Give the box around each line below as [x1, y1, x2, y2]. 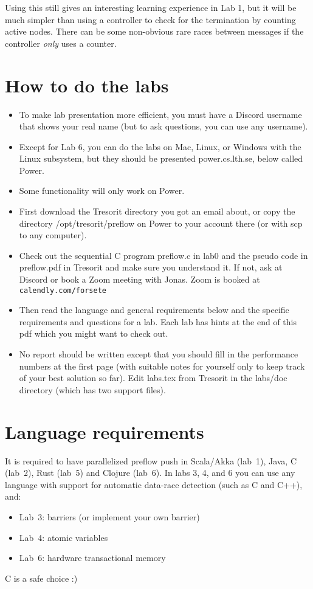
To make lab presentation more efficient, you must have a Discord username [19, 108, 302, 120]
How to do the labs [5, 72, 169, 97]
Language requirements [5, 419, 204, 444]
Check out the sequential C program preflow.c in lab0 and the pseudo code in [19, 249, 308, 261]
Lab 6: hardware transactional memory [19, 551, 166, 564]
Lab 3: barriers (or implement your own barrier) [19, 510, 200, 523]
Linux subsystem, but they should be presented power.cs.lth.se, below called [19, 152, 303, 165]
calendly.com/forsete [19, 286, 106, 295]
